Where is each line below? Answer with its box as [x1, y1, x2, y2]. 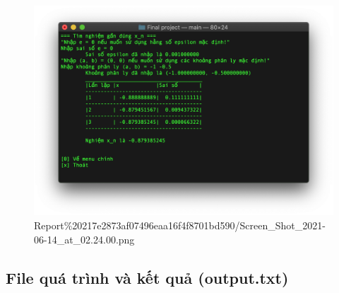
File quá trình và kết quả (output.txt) [6, 266, 289, 288]
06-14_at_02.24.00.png [34, 231, 135, 246]
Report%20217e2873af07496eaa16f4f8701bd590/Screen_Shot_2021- [34, 218, 326, 233]
